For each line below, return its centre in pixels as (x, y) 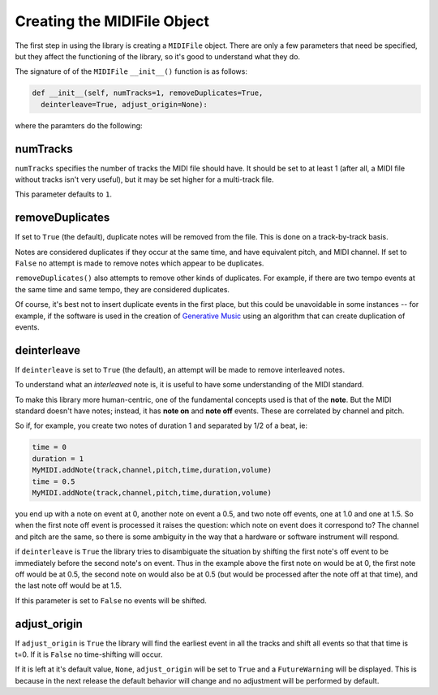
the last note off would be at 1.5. (68, 585)
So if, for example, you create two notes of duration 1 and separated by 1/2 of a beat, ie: (161, 425)
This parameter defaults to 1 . (64, 194)
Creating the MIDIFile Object (112, 21)
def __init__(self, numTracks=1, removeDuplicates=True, (148, 93)
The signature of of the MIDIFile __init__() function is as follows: (131, 71)
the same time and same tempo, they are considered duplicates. (122, 289)
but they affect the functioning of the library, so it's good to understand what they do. (157, 56)
